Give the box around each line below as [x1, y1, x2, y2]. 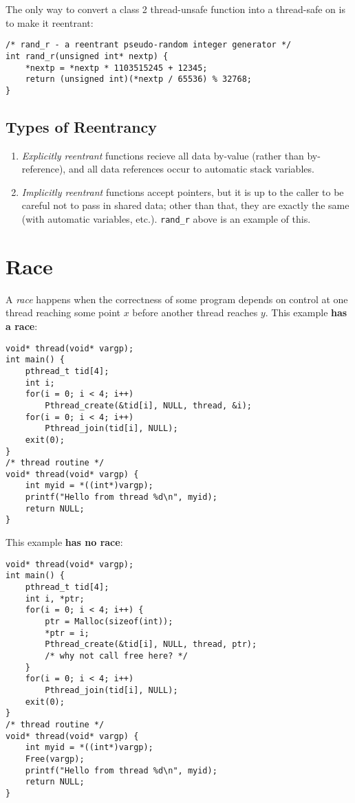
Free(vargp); [25, 753, 85, 764]
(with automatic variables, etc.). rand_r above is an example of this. [21, 212, 311, 226]
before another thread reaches [132, 305, 258, 320]
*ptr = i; [45, 628, 89, 638]
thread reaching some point [6, 305, 120, 320]
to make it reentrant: [6, 15, 94, 30]
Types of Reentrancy [6, 115, 158, 137]
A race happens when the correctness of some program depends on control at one [6, 291, 348, 306]
